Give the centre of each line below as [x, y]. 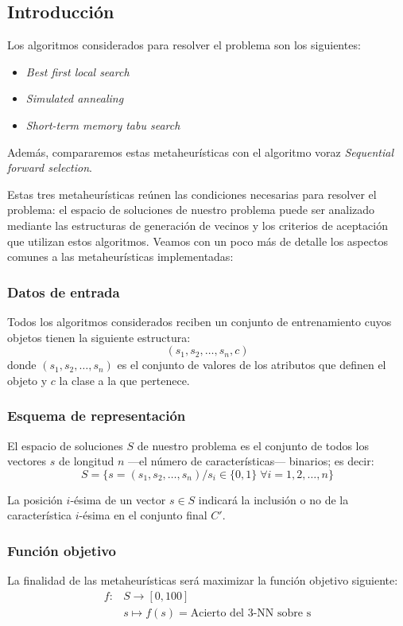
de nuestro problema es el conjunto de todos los [253, 445]
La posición [35, 499]
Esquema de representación [97, 416]
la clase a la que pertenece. [124, 380]
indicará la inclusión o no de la [273, 499]
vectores [27, 461]
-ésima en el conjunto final [143, 515]
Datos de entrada [64, 292]
